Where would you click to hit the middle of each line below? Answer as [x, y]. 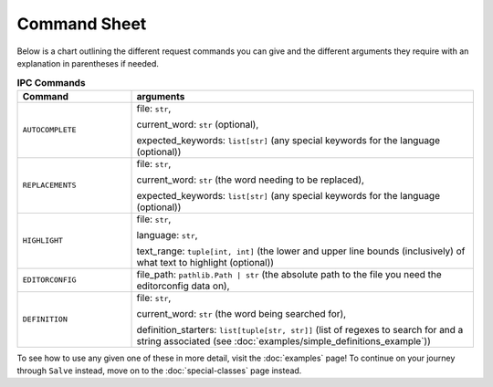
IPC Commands [51, 82]
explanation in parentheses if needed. [88, 63]
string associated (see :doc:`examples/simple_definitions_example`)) [283, 340]
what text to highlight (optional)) [205, 262]
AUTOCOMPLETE [49, 130]
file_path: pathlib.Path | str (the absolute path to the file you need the [289, 274]
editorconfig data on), [183, 286]
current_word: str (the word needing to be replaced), [251, 180]
